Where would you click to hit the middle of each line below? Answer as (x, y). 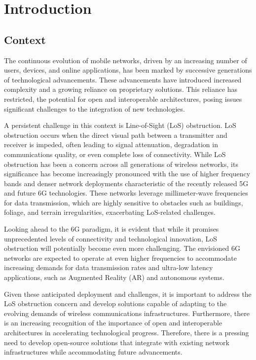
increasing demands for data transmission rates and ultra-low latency (109, 267)
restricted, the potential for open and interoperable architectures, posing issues (123, 99)
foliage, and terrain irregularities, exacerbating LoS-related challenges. (110, 212)
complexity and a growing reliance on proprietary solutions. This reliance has (121, 89)
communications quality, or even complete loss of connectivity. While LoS (115, 154)
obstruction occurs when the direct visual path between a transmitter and (116, 135)
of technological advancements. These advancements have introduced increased (123, 79)
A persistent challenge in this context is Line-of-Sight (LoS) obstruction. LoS (120, 125)
